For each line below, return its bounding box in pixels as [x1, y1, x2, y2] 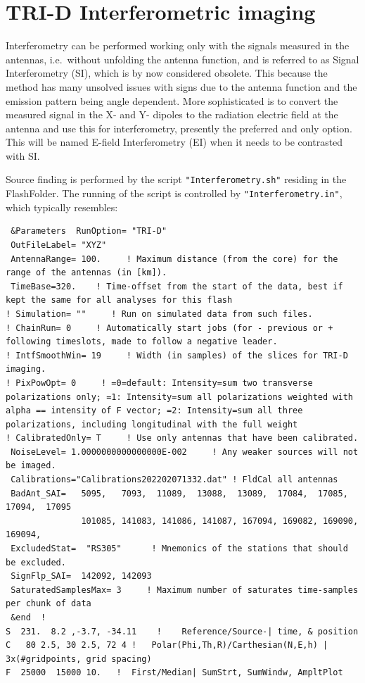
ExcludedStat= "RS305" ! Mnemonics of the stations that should [11, 544, 348, 554]
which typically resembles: [6, 199, 118, 214]
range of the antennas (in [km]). [6, 268, 167, 278]
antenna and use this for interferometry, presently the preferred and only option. [6, 120, 352, 135]
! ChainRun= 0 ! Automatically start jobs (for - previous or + [6, 322, 333, 333]
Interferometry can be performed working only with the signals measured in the [6, 38, 350, 53]
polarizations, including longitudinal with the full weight [6, 419, 298, 430]
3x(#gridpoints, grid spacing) [6, 653, 152, 664]
